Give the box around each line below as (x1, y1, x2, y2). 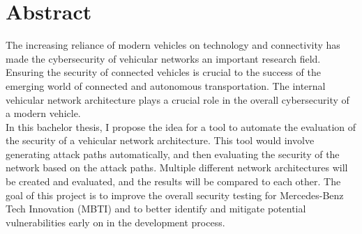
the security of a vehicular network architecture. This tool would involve (6, 133, 315, 148)
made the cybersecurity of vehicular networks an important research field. (6, 51, 321, 65)
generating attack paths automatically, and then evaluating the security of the (6, 146, 340, 161)
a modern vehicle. (6, 106, 81, 120)
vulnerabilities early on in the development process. (6, 214, 225, 229)
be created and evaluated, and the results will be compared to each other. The (6, 174, 341, 189)
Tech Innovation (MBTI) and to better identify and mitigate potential (6, 201, 306, 216)
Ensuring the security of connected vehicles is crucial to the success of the (6, 65, 321, 79)
